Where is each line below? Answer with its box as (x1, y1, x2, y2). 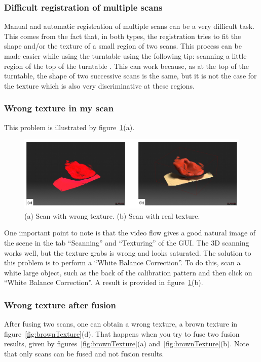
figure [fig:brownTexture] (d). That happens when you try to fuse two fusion (4, 328, 240, 339)
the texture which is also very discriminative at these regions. (4, 80, 195, 91)
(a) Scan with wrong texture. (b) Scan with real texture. (24, 210, 200, 221)
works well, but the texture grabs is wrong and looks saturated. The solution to (4, 247, 251, 258)
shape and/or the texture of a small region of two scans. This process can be (4, 41, 242, 51)
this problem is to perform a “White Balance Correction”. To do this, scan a (4, 257, 241, 268)
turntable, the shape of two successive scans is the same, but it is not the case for (4, 70, 257, 81)
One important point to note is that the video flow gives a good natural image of (4, 227, 256, 238)
